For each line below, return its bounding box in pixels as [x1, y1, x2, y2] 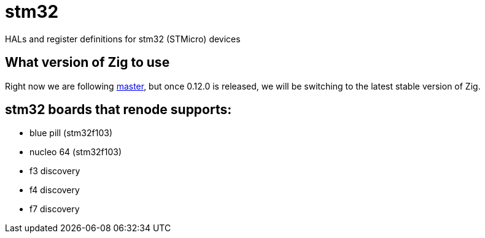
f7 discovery [29, 204, 80, 215]
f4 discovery [29, 185, 80, 196]
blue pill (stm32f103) [29, 128, 113, 139]
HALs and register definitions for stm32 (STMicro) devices [5, 33, 241, 44]
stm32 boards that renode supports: [5, 102, 232, 118]
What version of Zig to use [5, 55, 170, 71]
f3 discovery [29, 166, 80, 177]
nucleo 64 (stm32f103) [29, 147, 122, 158]
